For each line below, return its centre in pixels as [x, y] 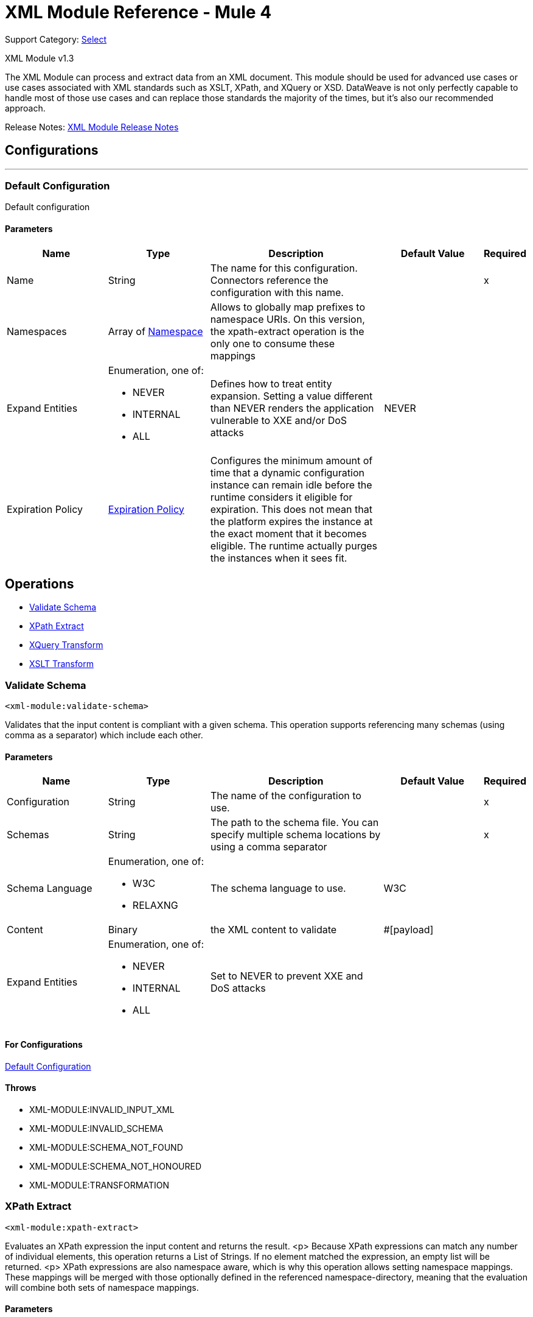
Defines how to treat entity [271, 383]
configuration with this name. [277, 292]
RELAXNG [155, 906]
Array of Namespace [155, 331]
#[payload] [409, 930]
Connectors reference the [269, 280]
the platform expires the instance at [291, 521]
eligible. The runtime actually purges [294, 546]
